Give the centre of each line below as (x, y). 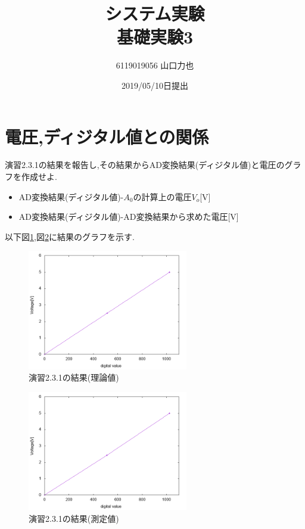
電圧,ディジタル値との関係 (107, 136)
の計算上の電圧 (162, 196)
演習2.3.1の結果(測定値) (74, 519)
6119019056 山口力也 (155, 65)
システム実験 (155, 13)
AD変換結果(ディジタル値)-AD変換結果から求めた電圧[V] (129, 217)
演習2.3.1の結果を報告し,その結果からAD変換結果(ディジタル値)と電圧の (145, 165)
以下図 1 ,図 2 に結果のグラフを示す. (70, 236)
